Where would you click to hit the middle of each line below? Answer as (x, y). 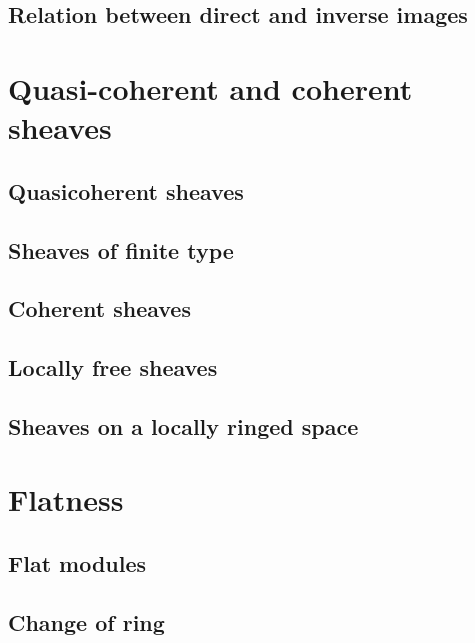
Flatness (66, 499)
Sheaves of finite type (121, 249)
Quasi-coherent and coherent (210, 87)
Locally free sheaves (113, 367)
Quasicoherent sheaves (126, 190)
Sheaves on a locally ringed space (183, 425)
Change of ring (86, 621)
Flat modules (77, 563)
